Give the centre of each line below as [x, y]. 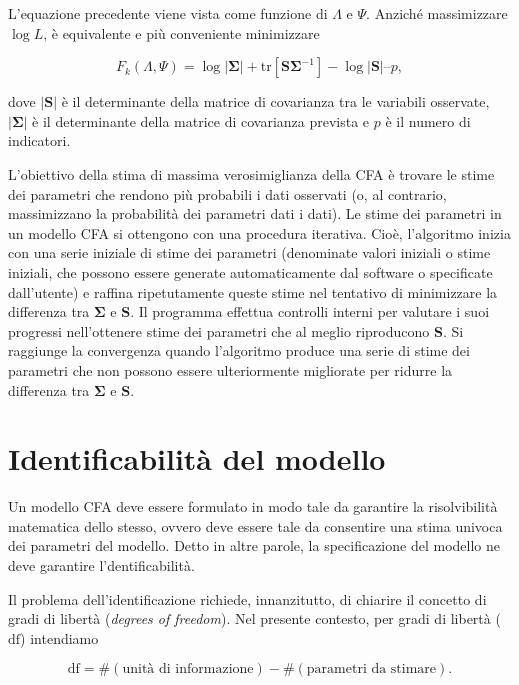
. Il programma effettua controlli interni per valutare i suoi [310, 311]
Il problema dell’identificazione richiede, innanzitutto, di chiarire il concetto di [247, 598]
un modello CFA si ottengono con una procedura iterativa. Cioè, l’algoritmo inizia [259, 232]
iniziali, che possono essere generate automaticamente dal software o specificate [250, 271]
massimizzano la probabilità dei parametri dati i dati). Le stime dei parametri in [255, 213]
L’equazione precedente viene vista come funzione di [168, 13]
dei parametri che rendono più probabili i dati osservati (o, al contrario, [227, 193]
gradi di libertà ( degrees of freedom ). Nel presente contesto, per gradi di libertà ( [254, 618]
